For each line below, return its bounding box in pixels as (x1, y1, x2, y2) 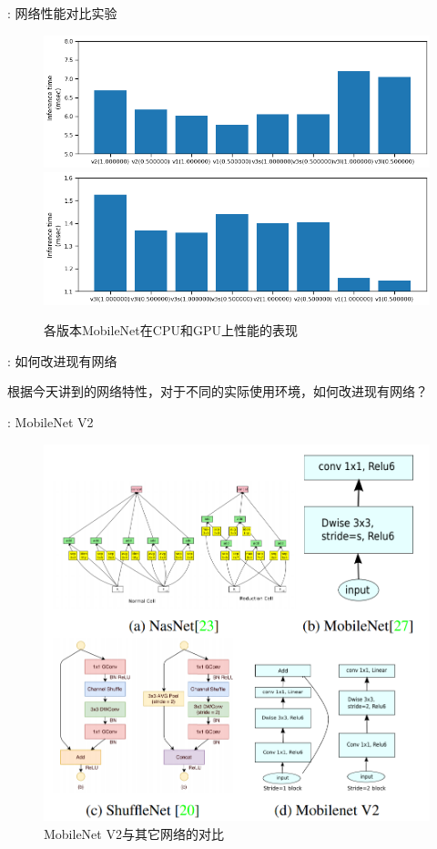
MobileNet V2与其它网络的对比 (44, 823, 224, 843)
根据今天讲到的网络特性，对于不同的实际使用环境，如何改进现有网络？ (7, 382, 428, 401)
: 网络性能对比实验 (7, 4, 117, 22)
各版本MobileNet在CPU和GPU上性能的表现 (44, 321, 298, 340)
